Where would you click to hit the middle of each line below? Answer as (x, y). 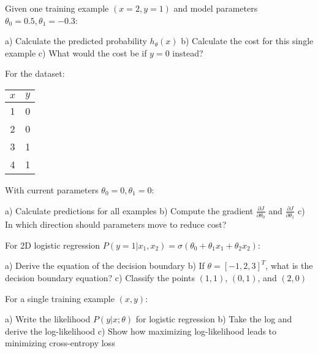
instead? (188, 52)
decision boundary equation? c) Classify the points (100, 278)
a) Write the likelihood (48, 319)
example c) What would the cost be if (76, 52)
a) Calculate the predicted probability (76, 41)
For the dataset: (35, 73)
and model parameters (216, 8)
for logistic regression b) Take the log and (214, 319)
